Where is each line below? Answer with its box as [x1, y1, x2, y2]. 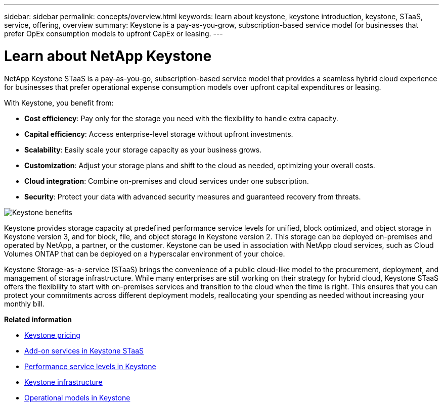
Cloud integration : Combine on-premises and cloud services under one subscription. [24, 176, 309, 185]
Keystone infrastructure [24, 377, 103, 386]
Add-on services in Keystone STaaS [24, 346, 144, 355]
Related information [4, 315, 72, 324]
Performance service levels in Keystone [24, 362, 156, 371]
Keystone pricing [24, 330, 80, 339]
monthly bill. [4, 299, 45, 308]
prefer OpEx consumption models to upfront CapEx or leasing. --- [4, 29, 223, 38]
